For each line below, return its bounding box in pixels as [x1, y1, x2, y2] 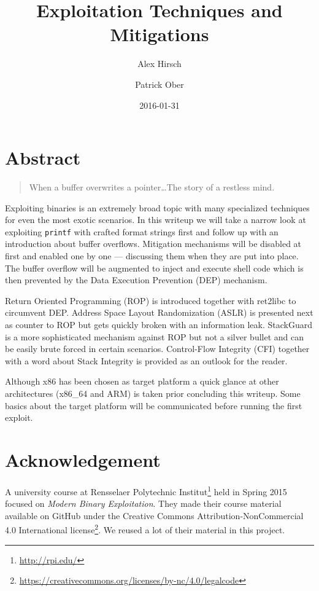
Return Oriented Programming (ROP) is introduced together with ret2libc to [5, 294, 296, 307]
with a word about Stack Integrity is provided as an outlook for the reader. [5, 354, 288, 367]
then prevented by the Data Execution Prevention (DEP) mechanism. [5, 273, 267, 286]
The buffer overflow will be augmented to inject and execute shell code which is [5, 261, 304, 274]
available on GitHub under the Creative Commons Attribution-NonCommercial [5, 509, 304, 522]
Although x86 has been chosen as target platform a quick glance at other [5, 375, 279, 388]
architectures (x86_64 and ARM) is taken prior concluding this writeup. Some [5, 387, 301, 399]
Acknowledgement [5, 447, 161, 472]
